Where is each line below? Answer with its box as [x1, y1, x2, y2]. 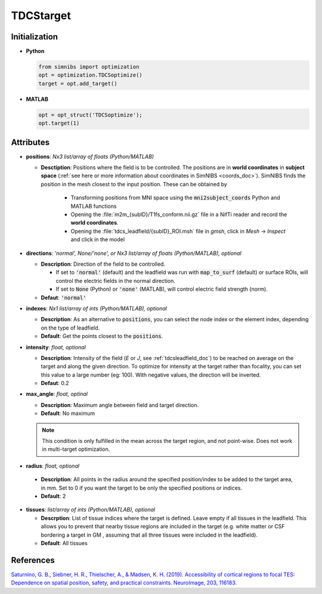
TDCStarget [11, 9, 71, 22]
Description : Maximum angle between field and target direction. [41, 401, 199, 408]
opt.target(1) [38, 120, 80, 127]
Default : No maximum [41, 410, 95, 417]
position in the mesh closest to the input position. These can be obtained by [41, 180, 228, 187]
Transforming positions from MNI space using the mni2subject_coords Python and [70, 194, 280, 201]
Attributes [11, 137, 50, 147]
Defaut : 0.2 [41, 380, 69, 387]
